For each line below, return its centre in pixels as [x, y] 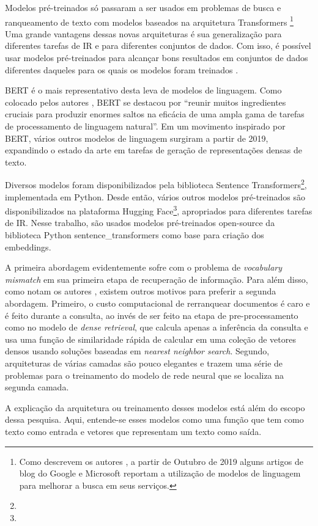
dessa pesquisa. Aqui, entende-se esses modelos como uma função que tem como [154, 419]
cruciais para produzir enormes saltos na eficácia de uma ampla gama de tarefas [155, 114]
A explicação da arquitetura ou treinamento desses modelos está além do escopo [155, 407]
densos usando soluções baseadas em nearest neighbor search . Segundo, [137, 351]
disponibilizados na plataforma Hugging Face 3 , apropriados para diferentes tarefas [159, 210]
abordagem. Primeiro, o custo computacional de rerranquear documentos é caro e [157, 303]
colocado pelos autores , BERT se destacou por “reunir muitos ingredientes [146, 102]
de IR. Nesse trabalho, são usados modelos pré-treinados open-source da [140, 223]
